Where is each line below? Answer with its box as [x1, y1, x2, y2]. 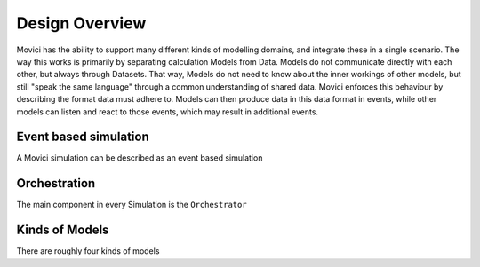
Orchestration [16, 176, 96, 191]
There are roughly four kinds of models [16, 246, 160, 256]
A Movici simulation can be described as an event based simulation [16, 153, 263, 163]
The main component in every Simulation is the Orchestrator [16, 200, 248, 210]
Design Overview [16, 13, 147, 33]
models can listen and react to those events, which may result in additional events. [16, 106, 319, 117]
